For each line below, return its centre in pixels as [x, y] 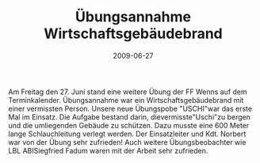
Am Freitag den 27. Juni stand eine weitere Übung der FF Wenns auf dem [128, 92]
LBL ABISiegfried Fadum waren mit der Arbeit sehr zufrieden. [108, 150]
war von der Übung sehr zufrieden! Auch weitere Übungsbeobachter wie [127, 142]
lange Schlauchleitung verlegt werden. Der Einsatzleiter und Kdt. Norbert [127, 134]
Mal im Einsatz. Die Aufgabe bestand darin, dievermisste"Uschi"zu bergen [130, 117]
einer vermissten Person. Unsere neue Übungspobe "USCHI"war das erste [130, 108]
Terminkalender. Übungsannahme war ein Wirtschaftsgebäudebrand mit [126, 100]
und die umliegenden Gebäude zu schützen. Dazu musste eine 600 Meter [129, 125]
